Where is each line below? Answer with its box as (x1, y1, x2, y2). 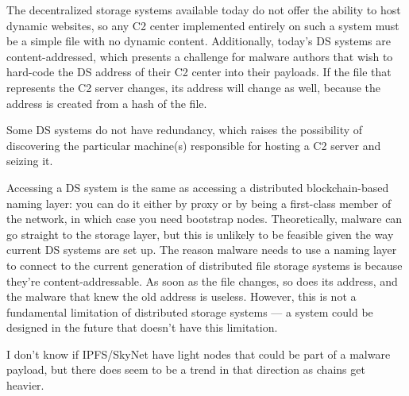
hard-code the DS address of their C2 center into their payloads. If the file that (6, 63, 392, 80)
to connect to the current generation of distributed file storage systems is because (6, 256, 403, 273)
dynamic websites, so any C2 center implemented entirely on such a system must (6, 17, 399, 33)
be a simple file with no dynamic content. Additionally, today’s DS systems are (6, 33, 392, 49)
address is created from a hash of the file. (6, 94, 207, 111)
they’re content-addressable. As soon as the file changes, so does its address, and (6, 272, 398, 289)
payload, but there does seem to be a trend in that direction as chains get (6, 361, 365, 378)
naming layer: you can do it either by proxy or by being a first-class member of (6, 194, 392, 211)
